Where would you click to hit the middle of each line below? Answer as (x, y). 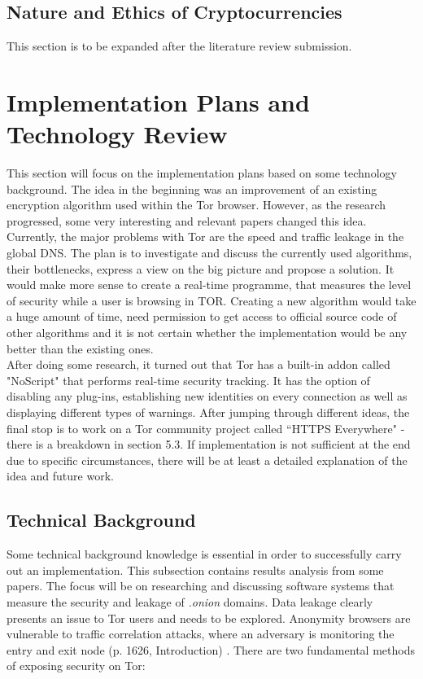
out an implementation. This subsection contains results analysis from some (195, 569)
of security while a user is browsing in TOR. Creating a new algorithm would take (211, 300)
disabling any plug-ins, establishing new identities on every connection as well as (207, 396)
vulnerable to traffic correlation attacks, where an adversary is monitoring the (201, 634)
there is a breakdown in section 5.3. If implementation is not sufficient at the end (209, 444)
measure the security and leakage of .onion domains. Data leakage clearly (190, 601)
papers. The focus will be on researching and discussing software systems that (201, 586)
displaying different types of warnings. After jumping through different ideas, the (208, 412)
